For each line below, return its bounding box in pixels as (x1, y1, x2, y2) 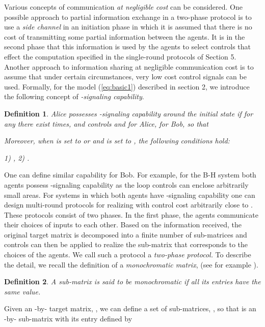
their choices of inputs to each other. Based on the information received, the (4, 219, 242, 230)
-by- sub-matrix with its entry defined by (4, 313, 132, 324)
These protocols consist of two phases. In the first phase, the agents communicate (4, 209, 258, 220)
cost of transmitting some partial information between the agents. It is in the (4, 31, 245, 42)
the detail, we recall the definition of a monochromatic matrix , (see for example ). (4, 259, 258, 270)
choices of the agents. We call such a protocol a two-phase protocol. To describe (4, 249, 251, 260)
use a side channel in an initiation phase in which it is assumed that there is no (4, 21, 252, 32)
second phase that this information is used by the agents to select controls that (4, 41, 251, 52)
